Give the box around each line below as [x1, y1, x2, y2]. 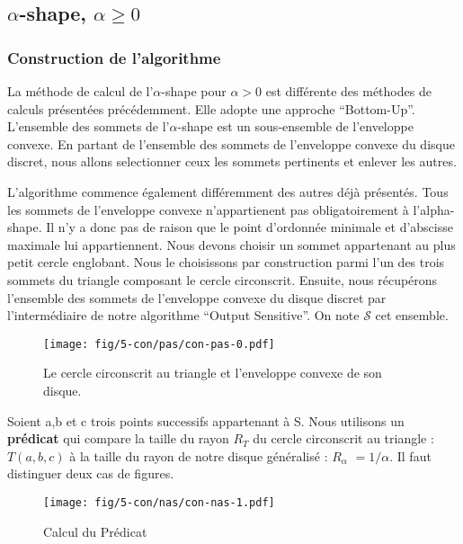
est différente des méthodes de [265, 82, 432, 100]
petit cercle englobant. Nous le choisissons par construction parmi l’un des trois [7, 253, 445, 272]
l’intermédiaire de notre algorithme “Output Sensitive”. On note [7, 306, 360, 325]
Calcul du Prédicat [43, 522, 147, 540]
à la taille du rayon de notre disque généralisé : [69, 446, 328, 465]
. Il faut [389, 446, 432, 465]
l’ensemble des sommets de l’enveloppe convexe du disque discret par [7, 288, 387, 307]
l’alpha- [413, 200, 455, 218]
